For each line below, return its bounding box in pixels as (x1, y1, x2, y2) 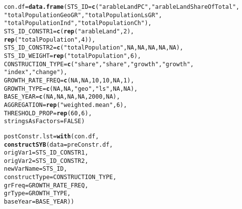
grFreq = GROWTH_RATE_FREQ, (4, 182, 88, 189)
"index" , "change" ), (4, 69, 67, 76)
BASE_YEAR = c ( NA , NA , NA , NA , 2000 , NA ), (4, 93, 120, 101)
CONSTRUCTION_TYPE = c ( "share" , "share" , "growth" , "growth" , (4, 60, 194, 68)
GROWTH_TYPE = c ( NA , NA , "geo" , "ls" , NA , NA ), (4, 85, 138, 92)
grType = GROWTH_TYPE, (4, 190, 71, 197)
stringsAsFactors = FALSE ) (4, 118, 85, 125)
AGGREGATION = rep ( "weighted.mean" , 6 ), (4, 101, 127, 108)
